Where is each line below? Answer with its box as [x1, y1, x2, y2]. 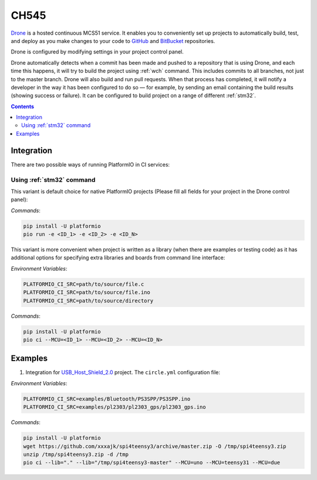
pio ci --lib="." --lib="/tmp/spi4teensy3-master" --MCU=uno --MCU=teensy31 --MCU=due [23, 459, 281, 466]
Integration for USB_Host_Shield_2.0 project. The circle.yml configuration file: [25, 369, 220, 376]
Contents [11, 103, 35, 110]
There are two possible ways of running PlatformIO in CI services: [11, 161, 170, 168]
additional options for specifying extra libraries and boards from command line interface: [11, 254, 225, 261]
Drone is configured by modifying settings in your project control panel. [11, 48, 184, 55]
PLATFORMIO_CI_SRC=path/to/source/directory [23, 297, 154, 304]
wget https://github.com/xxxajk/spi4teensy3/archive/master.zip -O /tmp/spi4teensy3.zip [23, 443, 287, 449]
